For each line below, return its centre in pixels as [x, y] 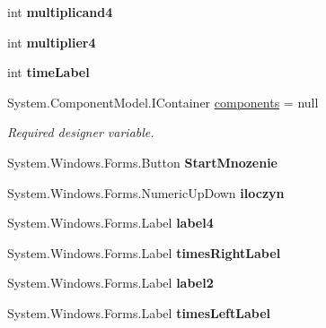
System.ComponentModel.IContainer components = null [163, 102]
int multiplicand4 [60, 12]
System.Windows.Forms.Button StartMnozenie [142, 162]
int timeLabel [48, 72]
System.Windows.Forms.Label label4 [110, 223]
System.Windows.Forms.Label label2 [110, 283]
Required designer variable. [81, 132]
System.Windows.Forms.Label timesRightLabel [144, 252]
